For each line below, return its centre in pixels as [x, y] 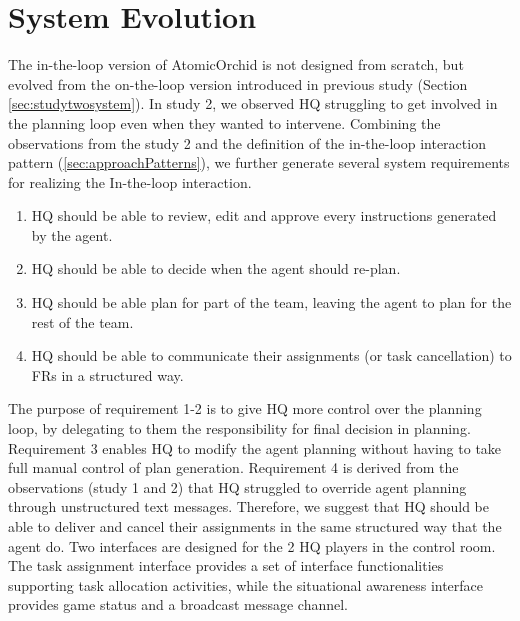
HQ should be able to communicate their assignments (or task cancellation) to [271, 355]
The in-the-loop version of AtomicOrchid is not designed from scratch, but [236, 64]
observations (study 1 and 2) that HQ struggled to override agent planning [237, 486]
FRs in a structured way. [107, 374]
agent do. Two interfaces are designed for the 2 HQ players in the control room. [252, 545]
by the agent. [72, 234]
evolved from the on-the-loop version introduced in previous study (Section [238, 83]
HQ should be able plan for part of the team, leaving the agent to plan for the [271, 302]
